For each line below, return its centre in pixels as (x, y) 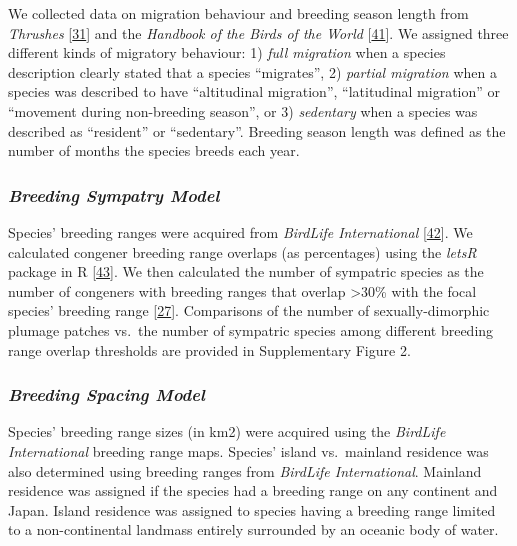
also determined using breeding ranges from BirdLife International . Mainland (245, 470)
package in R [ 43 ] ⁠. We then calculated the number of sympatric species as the (246, 271)
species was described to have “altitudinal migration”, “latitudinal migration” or (254, 91)
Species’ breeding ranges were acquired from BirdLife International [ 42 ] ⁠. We (240, 231)
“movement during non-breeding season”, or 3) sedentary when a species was (243, 110)
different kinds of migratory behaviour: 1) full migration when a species (227, 52)
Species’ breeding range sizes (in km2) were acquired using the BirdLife (227, 431)
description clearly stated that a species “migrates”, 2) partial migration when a (252, 71)
